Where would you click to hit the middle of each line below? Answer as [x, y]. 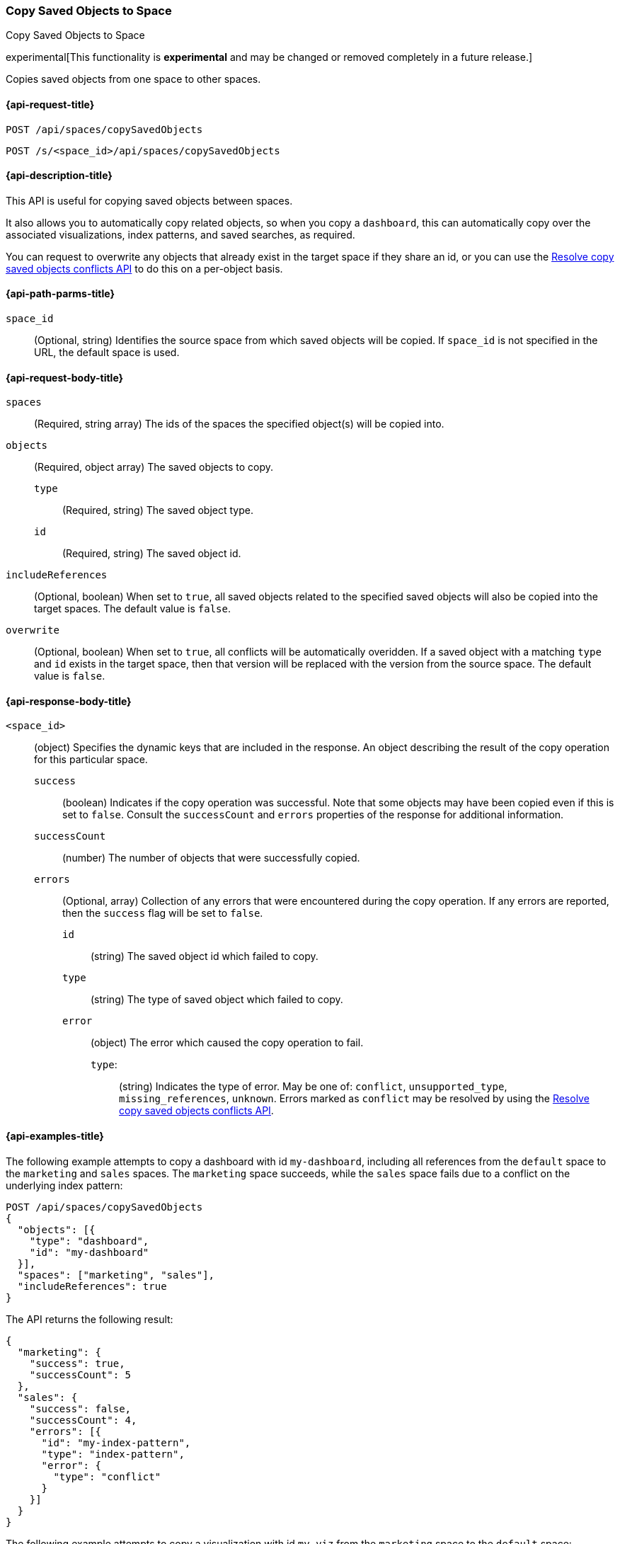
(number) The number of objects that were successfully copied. [211, 858]
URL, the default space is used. [107, 353]
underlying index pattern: [64, 1185]
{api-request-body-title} [65, 377]
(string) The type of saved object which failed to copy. [217, 1000]
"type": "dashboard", [89, 1241]
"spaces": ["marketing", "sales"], [116, 1275]
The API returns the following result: [90, 1319]
